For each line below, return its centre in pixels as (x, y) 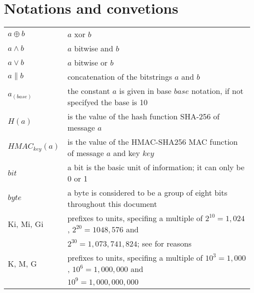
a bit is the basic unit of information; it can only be (156, 167)
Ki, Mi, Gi (26, 224)
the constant (89, 91)
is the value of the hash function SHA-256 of (144, 116)
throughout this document (112, 204)
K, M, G (22, 263)
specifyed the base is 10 (107, 102)
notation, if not (217, 91)
